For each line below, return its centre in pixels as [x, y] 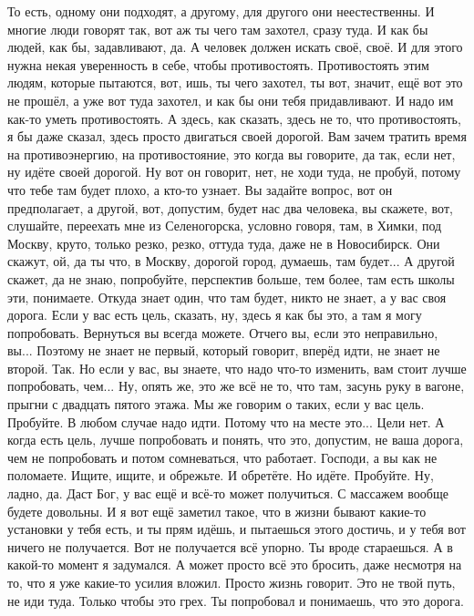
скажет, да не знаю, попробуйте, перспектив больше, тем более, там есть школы [231, 278]
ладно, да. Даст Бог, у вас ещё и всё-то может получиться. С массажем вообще [228, 493]
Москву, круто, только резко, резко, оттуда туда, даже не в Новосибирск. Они [224, 243]
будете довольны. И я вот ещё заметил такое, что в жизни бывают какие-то [217, 511]
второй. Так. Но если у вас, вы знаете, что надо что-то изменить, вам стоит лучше [237, 368]
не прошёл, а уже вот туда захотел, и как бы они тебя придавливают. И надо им [231, 100]
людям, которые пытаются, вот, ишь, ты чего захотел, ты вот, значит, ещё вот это [235, 82]
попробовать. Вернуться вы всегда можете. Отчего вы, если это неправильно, [223, 332]
